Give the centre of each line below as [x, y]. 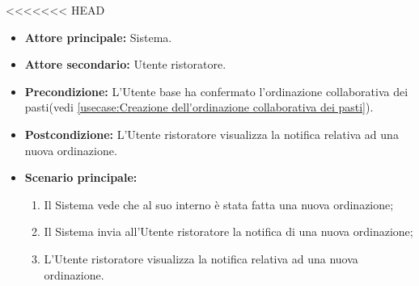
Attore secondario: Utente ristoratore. [125, 64]
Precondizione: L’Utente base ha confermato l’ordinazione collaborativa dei [216, 91]
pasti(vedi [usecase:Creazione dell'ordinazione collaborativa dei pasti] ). [199, 107]
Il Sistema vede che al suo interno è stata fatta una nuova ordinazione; [219, 204]
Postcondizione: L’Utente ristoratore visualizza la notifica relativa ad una [212, 134]
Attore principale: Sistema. [98, 37]
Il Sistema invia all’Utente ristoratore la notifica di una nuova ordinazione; [229, 231]
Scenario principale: [81, 177]
